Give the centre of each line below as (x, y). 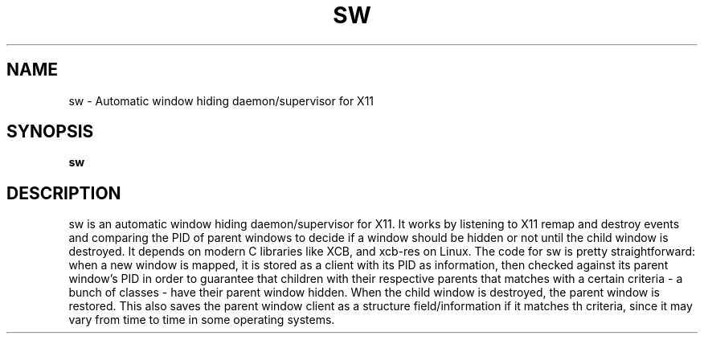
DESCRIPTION (64, 193)
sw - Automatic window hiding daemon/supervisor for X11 (221, 100)
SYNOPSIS (50, 132)
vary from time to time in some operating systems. (202, 320)
